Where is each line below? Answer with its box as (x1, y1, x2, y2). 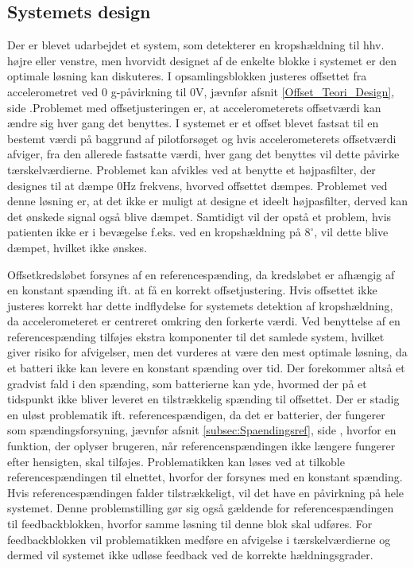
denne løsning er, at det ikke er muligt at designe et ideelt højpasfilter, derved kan (7, 193, 408, 209)
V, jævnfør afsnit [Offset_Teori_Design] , (195, 83, 395, 99)
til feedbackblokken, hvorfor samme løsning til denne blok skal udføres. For (7, 515, 373, 532)
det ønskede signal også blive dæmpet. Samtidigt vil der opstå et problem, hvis (7, 208, 392, 224)
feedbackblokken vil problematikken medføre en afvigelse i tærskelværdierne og (7, 531, 391, 547)
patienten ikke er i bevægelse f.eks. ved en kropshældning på (7, 224, 301, 240)
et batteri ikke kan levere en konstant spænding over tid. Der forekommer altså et (7, 360, 405, 376)
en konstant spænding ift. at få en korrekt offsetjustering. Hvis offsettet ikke (7, 282, 377, 298)
